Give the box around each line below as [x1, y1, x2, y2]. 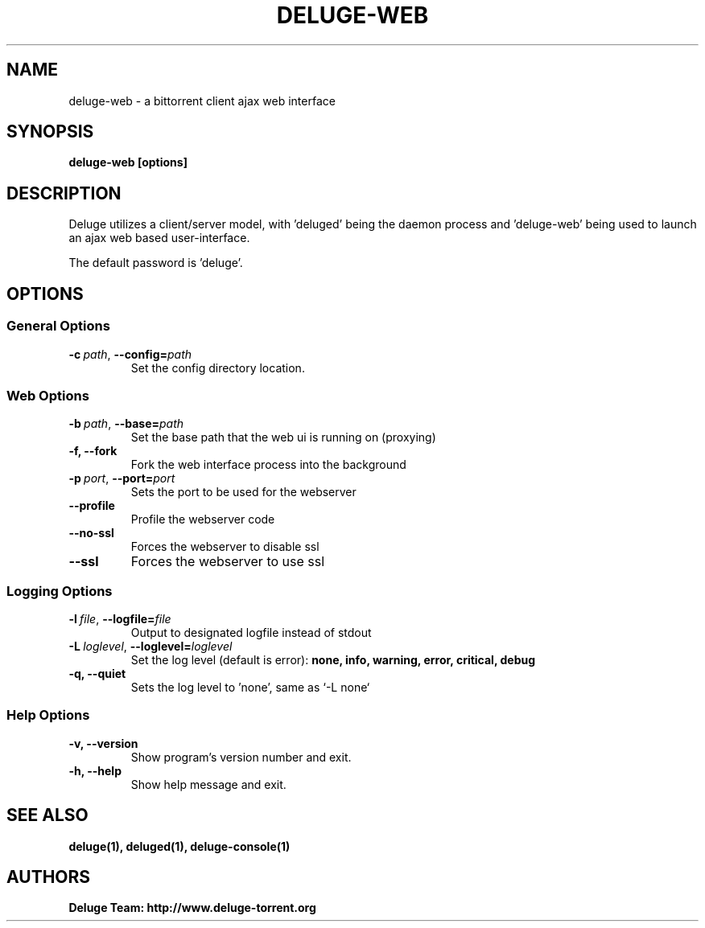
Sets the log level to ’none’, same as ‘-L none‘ [130, 680, 370, 694]
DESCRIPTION [6, 183, 122, 203]
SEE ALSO [6, 805, 89, 826]
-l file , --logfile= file [68, 612, 171, 626]
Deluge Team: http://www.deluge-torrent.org [68, 901, 316, 915]
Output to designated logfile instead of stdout [130, 626, 372, 639]
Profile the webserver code [130, 512, 275, 527]
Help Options [6, 707, 90, 724]
